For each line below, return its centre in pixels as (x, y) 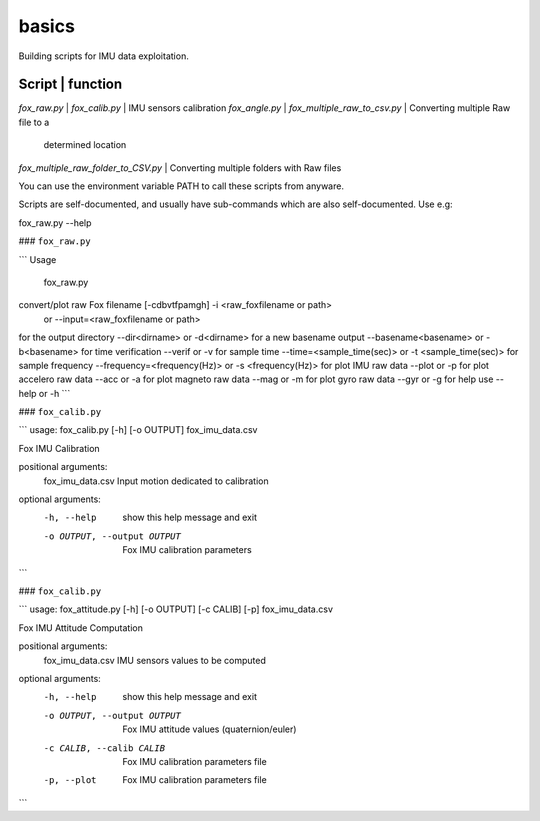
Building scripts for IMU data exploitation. (103, 56)
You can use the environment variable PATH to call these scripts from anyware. (181, 186)
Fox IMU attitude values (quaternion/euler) (209, 729)
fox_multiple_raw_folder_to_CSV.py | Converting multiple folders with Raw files (180, 167)
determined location (85, 145)
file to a (34, 122)
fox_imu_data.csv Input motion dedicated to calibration (156, 481)
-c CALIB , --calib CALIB (104, 748)
